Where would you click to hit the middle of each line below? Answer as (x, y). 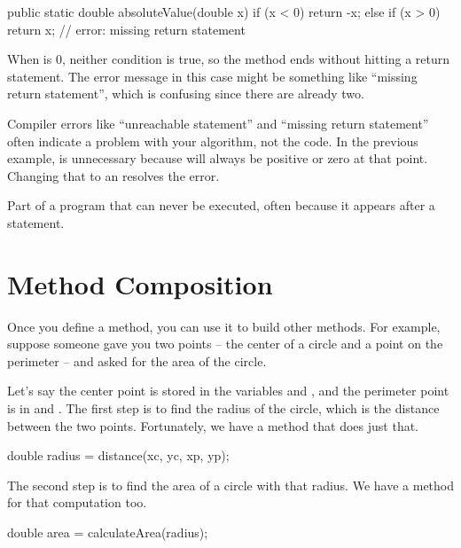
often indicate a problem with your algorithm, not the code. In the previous (213, 141)
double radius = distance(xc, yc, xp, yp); (118, 455)
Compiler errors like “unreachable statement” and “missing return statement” (218, 123)
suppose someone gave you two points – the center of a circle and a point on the (225, 344)
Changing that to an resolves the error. (113, 175)
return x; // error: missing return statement (126, 29)
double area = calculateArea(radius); (108, 532)
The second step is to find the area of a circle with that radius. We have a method (230, 485)
